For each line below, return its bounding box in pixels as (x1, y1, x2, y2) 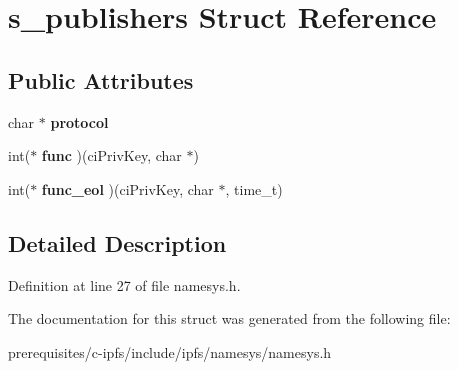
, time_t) (225, 178, 283, 199)
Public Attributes (8, 64, 194, 95)
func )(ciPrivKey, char (41, 145, 182, 166)
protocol (50, 111, 109, 132)
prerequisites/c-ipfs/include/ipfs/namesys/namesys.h (8, 341, 332, 362)
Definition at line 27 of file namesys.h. (8, 274, 241, 295)
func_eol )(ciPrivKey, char (41, 178, 214, 199)
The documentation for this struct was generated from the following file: (8, 308, 451, 329)
